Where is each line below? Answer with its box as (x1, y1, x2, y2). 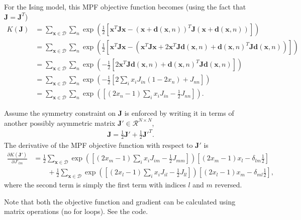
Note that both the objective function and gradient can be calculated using (4, 196, 236, 206)
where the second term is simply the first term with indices (4, 179, 186, 190)
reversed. (215, 179, 242, 190)
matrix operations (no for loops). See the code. (4, 206, 148, 216)
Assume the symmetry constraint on (4, 107, 116, 118)
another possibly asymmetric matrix (4, 117, 116, 128)
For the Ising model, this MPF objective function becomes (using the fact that (4, 2, 246, 12)
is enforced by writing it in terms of (124, 107, 234, 118)
